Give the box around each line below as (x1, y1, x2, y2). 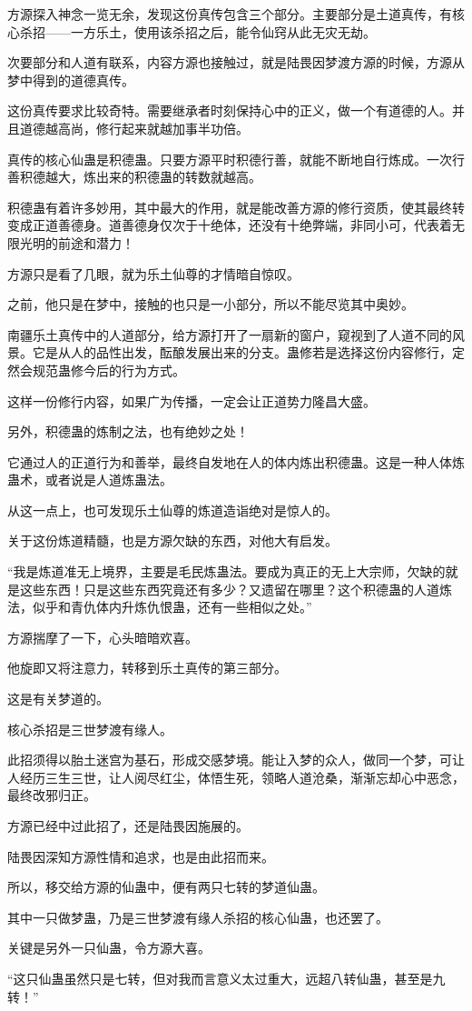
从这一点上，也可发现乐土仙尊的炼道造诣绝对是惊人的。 (7, 500, 338, 519)
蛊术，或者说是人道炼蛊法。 (7, 470, 172, 489)
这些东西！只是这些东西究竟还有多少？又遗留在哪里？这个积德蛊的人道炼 (19, 579, 452, 598)
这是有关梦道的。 (7, 689, 109, 708)
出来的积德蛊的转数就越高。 (95, 167, 261, 186)
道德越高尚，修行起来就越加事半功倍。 (19, 118, 249, 137)
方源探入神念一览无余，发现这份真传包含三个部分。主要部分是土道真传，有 (7, 5, 452, 23)
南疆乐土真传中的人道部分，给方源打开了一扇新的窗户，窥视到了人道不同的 (7, 325, 452, 344)
